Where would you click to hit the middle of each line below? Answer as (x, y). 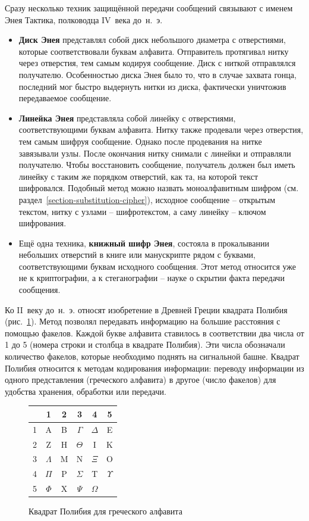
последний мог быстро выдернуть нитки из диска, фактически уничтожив (152, 86)
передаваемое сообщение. (65, 98)
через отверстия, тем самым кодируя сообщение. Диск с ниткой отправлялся (157, 63)
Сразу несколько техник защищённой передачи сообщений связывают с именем (149, 8)
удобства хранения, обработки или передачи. (86, 391)
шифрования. (42, 223)
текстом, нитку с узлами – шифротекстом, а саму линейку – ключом (142, 211)
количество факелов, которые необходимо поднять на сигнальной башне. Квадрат (152, 356)
